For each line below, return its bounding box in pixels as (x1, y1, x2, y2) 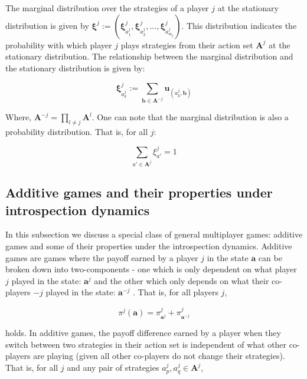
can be (258, 251, 282, 263)
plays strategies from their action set (120, 38, 253, 51)
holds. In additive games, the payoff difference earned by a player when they (5, 327, 281, 339)
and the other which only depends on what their (94, 274, 269, 286)
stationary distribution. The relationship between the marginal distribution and (5, 50, 293, 62)
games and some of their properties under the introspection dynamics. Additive (5, 240, 292, 252)
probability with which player (5, 38, 112, 51)
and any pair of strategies (67, 361, 159, 374)
